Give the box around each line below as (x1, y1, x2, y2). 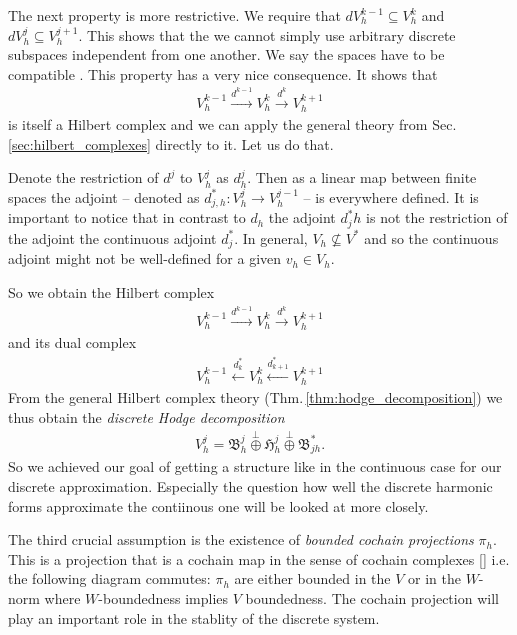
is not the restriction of (366, 207, 508, 228)
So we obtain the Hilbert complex (8, 281, 215, 302)
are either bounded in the (234, 568, 391, 589)
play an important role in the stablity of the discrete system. (8, 607, 380, 628)
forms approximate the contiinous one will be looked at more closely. (8, 495, 429, 516)
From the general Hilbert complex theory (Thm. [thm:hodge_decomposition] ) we (8, 387, 503, 408)
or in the (408, 568, 461, 589)
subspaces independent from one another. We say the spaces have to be (8, 44, 445, 65)
